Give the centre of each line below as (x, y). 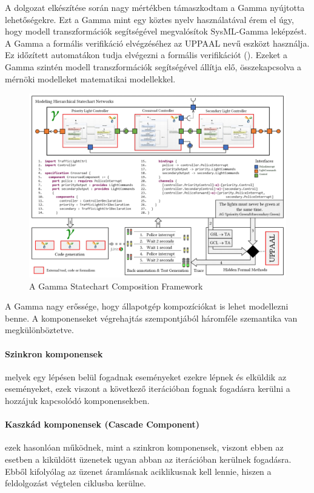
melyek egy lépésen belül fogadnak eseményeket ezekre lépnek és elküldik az (146, 376)
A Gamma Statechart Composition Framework (116, 286)
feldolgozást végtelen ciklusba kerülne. (75, 483)
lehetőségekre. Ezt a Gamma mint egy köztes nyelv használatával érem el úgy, (149, 19)
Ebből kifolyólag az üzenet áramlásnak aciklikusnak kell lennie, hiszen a (138, 471)
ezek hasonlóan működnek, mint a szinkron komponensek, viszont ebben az (144, 447)
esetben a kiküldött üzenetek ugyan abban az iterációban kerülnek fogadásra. (148, 459)
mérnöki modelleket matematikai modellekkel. (90, 78)
